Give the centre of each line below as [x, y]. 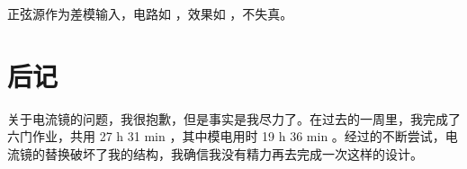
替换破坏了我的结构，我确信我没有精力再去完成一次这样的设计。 [233, 153]
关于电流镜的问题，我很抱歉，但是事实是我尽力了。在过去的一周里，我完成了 [234, 118]
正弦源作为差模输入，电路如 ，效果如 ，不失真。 [150, 13]
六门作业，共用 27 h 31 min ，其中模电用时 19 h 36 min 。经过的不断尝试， [226, 136]
